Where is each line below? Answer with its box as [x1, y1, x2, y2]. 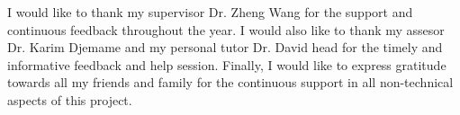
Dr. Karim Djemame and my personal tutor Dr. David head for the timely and [7, 38, 443, 57]
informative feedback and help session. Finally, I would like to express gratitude [7, 55, 446, 74]
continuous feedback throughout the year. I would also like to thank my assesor [7, 20, 445, 39]
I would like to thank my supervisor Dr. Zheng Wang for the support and [7, 3, 413, 21]
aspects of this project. [7, 90, 132, 109]
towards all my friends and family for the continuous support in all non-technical [7, 73, 454, 92]
